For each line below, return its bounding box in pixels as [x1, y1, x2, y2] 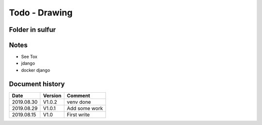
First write [66, 111, 90, 118]
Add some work [66, 105, 103, 111]
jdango [21, 60, 35, 66]
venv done [66, 98, 91, 105]
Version [43, 92, 62, 99]
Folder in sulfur [9, 26, 56, 34]
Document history [9, 80, 65, 88]
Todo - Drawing [9, 7, 73, 18]
